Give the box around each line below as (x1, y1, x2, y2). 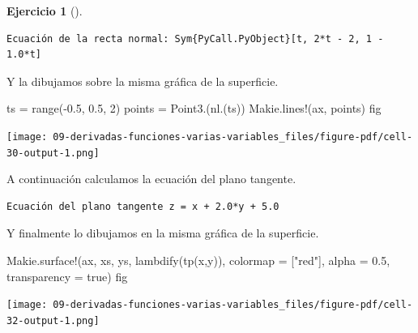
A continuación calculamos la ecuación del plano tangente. (6, 170, 296, 187)
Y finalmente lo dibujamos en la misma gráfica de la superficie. (6, 224, 319, 241)
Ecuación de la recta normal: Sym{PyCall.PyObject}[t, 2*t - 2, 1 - (6, 32, 384, 45)
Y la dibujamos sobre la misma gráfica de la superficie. (6, 72, 279, 89)
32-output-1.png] (6, 314, 100, 327)
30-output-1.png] (6, 147, 100, 159)
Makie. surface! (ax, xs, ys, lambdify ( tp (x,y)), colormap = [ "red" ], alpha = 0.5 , (6, 252, 390, 269)
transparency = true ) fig (6, 267, 128, 284)
